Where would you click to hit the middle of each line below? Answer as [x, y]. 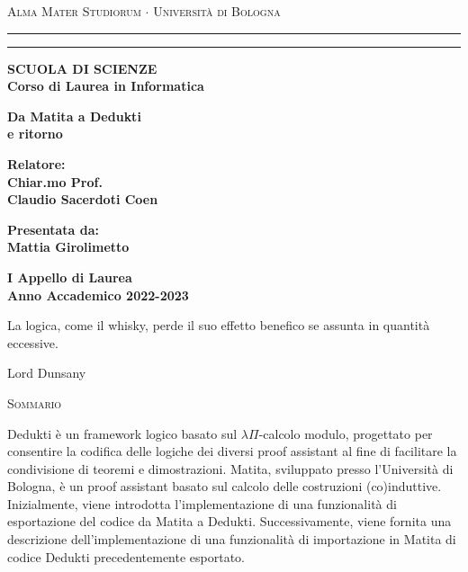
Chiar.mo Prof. [55, 181]
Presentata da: [54, 229]
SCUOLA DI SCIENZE [82, 68]
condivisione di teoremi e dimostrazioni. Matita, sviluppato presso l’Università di [230, 468]
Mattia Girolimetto [68, 247]
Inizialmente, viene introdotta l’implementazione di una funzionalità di [202, 503]
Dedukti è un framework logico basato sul [122, 433]
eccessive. [33, 342]
